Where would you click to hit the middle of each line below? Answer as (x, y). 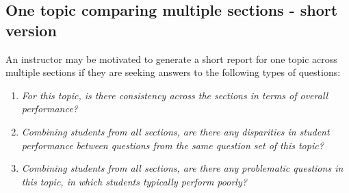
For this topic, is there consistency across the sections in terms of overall (175, 95)
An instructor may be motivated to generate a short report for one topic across (171, 59)
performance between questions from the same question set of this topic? (172, 145)
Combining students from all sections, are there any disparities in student (176, 131)
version (31, 30)
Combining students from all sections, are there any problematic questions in (182, 168)
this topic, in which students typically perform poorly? (134, 181)
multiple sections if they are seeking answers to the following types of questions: (173, 72)
